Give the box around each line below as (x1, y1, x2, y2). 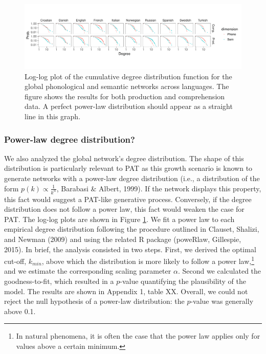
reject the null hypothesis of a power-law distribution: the (4, 296, 185, 306)
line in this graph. (25, 111, 81, 122)
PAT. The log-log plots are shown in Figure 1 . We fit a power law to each (4, 213, 235, 224)
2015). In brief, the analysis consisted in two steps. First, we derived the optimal (4, 244, 256, 254)
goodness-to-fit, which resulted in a (4, 275, 114, 286)
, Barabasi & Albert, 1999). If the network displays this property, (56, 183, 261, 193)
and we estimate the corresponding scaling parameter (4, 265, 171, 276)
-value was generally (190, 296, 254, 306)
